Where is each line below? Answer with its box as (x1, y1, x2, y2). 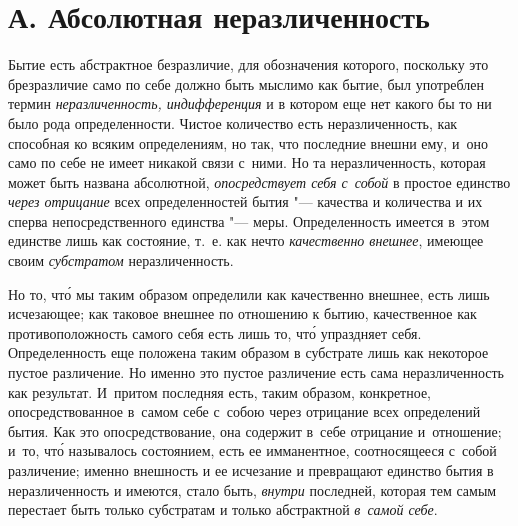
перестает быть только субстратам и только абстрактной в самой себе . (8, 499, 438, 520)
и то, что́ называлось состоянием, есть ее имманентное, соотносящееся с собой (8, 440, 497, 461)
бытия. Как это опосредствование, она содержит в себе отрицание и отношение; (8, 420, 502, 441)
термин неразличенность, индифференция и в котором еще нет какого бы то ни (8, 93, 492, 114)
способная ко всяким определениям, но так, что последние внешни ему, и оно (8, 132, 488, 153)
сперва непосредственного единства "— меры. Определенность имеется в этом (8, 210, 490, 231)
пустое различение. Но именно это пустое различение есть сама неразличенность (8, 362, 504, 383)
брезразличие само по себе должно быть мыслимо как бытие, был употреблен (8, 73, 484, 94)
